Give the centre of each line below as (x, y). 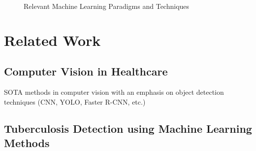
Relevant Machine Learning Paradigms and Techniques (107, 6)
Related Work (52, 40)
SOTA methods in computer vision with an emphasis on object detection (114, 92)
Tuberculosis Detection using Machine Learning (128, 128)
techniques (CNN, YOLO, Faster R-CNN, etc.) (75, 101)
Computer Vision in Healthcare (86, 71)
